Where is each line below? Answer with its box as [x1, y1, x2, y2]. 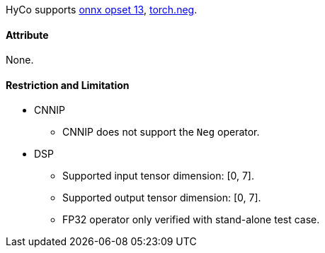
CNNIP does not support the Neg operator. [62, 126, 260, 139]
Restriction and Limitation [6, 78, 130, 91]
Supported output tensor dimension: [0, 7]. [62, 192, 261, 204]
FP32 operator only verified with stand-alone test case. [62, 213, 320, 226]
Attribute [6, 28, 49, 41]
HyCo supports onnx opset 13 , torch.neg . [6, 4, 198, 16]
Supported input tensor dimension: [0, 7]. [62, 170, 254, 182]
